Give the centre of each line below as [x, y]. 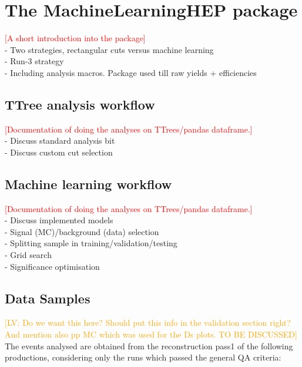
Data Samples [48, 298]
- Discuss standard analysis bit [60, 140]
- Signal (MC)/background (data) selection [82, 231]
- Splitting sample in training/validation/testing [91, 243]
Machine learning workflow [88, 183]
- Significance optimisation [52, 266]
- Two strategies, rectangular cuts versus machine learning [109, 49]
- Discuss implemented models [59, 220]
